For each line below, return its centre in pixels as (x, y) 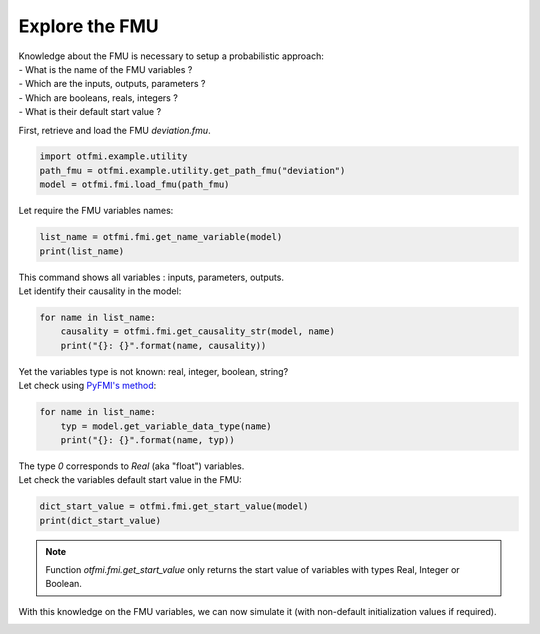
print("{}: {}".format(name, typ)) (147, 439)
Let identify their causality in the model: (100, 291)
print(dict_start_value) (100, 520)
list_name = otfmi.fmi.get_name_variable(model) (161, 237)
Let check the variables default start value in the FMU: (130, 480)
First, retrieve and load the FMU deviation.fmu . (114, 130)
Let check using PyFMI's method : (87, 386)
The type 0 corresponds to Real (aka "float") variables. (131, 466)
